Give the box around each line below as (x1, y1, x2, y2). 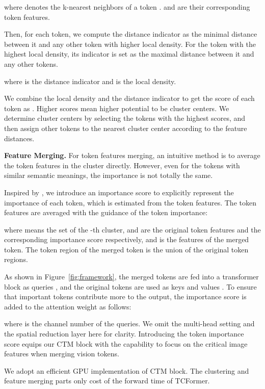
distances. (4, 133, 35, 143)
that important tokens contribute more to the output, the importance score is (4, 291, 247, 302)
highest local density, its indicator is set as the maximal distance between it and (4, 48, 254, 59)
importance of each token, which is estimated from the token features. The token (4, 197, 256, 208)
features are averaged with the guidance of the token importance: (4, 207, 208, 218)
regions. (4, 254, 28, 265)
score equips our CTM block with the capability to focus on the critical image (4, 338, 248, 349)
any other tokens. (4, 58, 58, 69)
